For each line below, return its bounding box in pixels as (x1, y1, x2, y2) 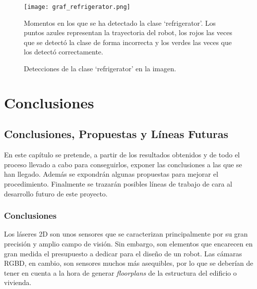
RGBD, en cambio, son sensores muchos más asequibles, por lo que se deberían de (4, 258, 254, 268)
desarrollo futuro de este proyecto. (4, 188, 108, 198)
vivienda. (4, 277, 32, 288)
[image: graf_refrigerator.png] (24, 3, 130, 10)
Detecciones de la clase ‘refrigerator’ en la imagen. (24, 63, 176, 74)
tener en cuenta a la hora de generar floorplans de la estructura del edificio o (4, 267, 237, 278)
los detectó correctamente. (24, 47, 103, 57)
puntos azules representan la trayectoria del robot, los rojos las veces (24, 27, 232, 38)
